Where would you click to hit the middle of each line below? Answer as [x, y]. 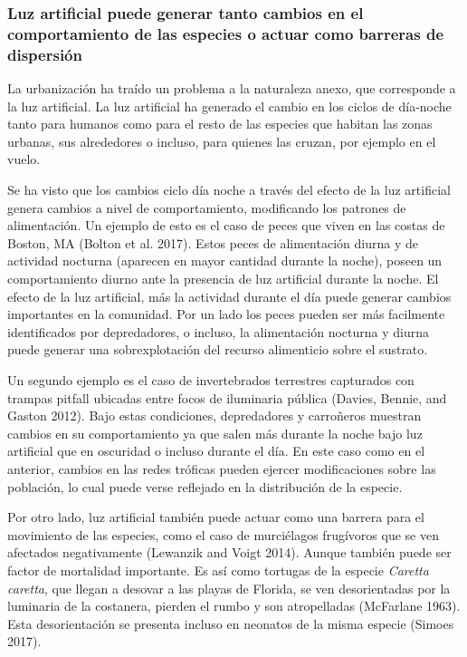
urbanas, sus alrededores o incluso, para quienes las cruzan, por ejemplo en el [222, 141]
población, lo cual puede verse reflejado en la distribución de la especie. [205, 486]
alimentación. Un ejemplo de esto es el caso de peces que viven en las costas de [226, 225]
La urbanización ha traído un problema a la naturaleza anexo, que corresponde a [232, 88]
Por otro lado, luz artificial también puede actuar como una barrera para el [216, 517]
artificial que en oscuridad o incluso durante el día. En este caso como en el [216, 451]
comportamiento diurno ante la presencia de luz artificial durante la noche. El [223, 278]
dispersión [45, 54]
